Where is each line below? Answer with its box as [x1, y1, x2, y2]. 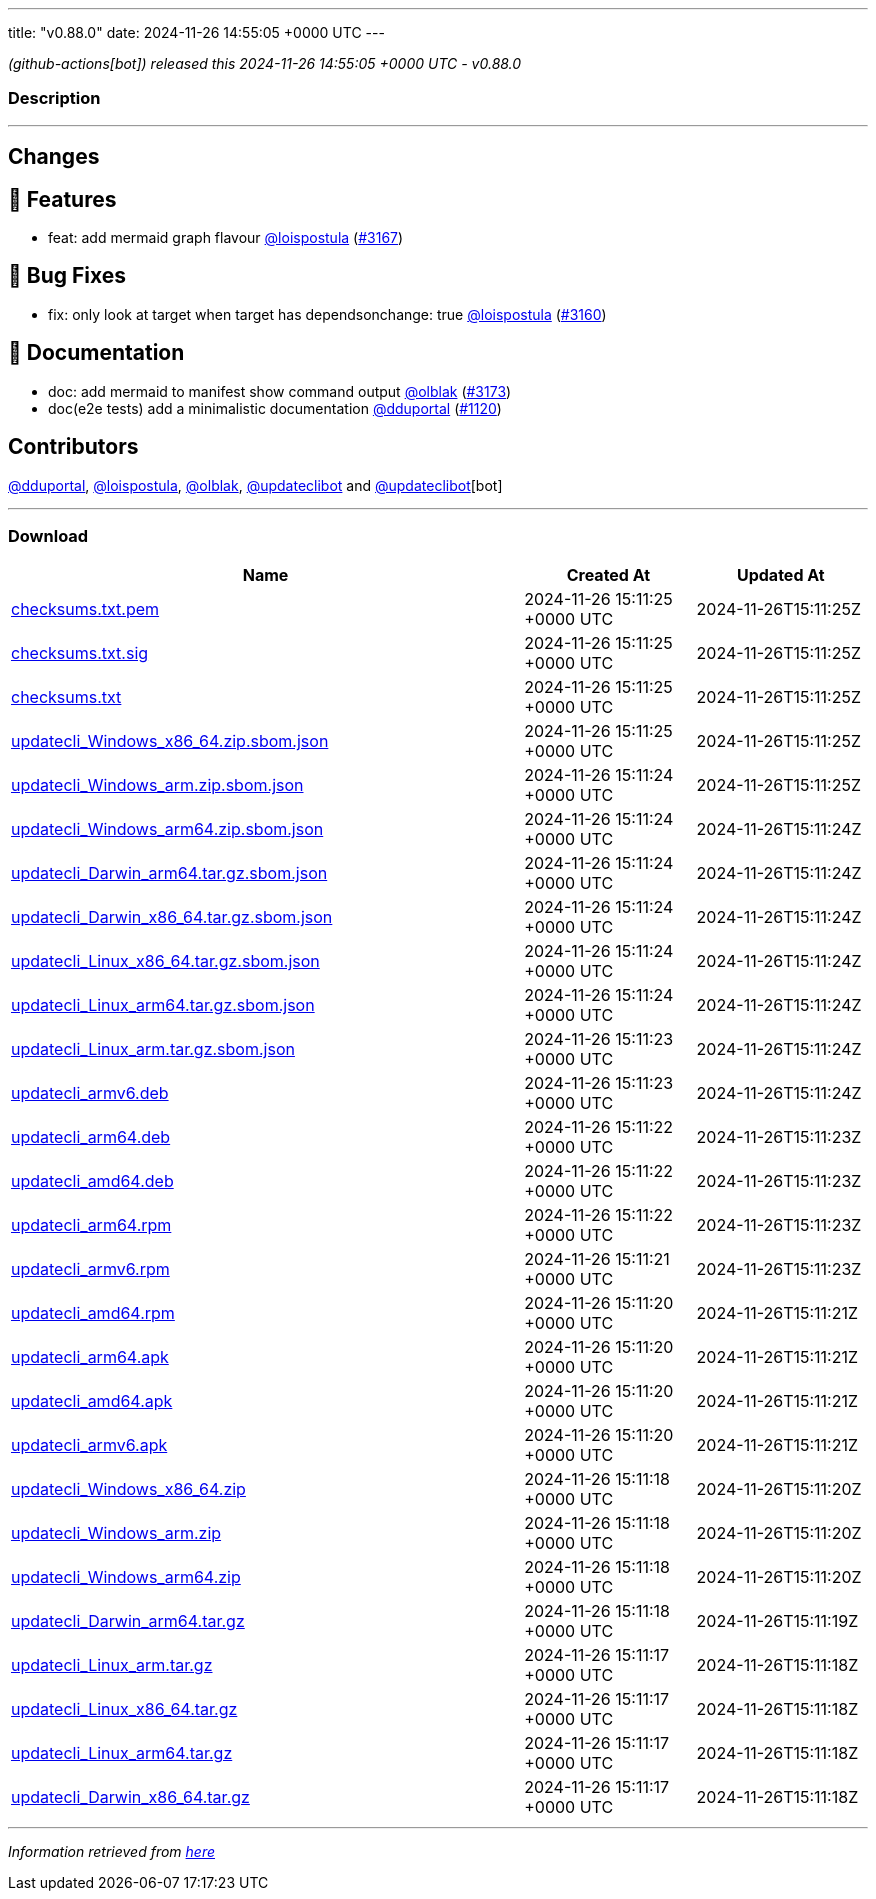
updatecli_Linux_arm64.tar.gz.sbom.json [11, 995, 315, 1016]
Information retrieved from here [8, 1843, 216, 1861]
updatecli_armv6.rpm [11, 1259, 170, 1280]
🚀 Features [8, 186, 117, 212]
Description [8, 88, 101, 109]
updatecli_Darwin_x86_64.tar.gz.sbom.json [11, 907, 333, 928]
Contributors [8, 434, 139, 460]
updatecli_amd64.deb [11, 1171, 174, 1192]
